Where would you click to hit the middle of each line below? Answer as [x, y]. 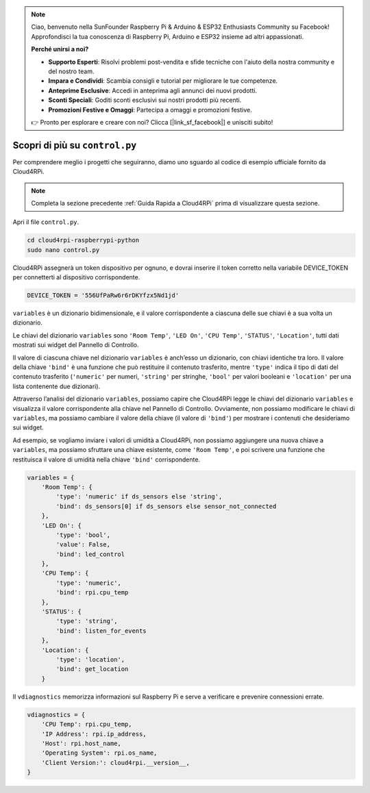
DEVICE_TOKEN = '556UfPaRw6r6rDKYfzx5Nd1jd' [103, 295]
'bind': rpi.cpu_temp [92, 593]
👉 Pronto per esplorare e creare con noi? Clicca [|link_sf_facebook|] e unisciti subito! [152, 122]
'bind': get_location [92, 669]
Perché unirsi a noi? [60, 49]
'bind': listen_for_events [101, 631]
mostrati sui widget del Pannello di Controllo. [76, 345]
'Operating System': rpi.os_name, [99, 753]
